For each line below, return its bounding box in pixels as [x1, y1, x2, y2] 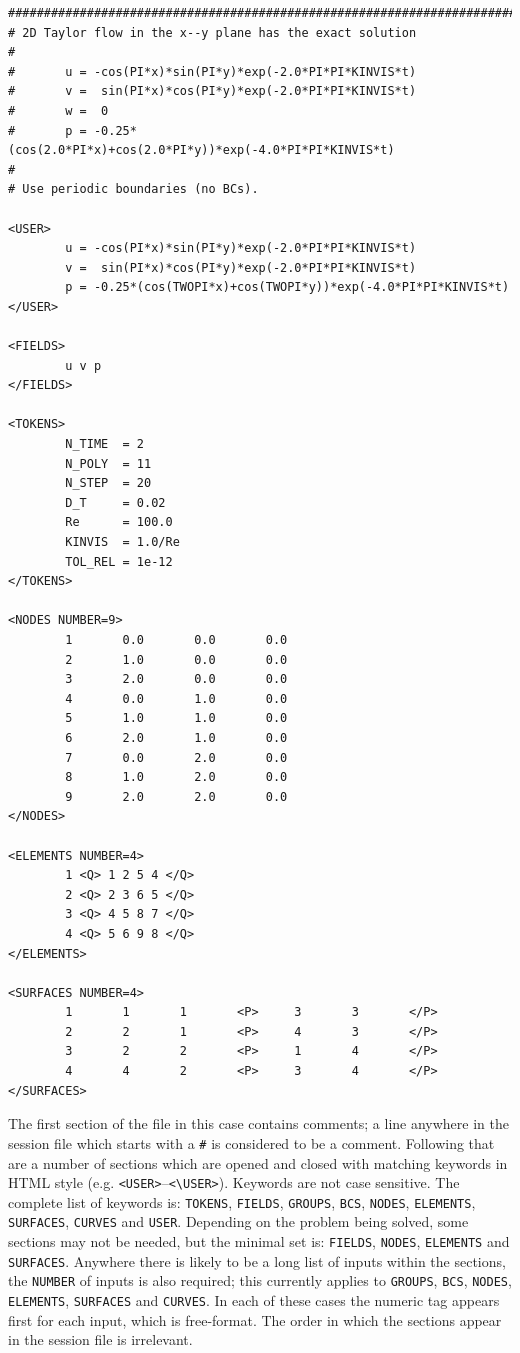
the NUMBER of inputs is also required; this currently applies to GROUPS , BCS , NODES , [8, 1270, 512, 1291]
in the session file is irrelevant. [8, 1329, 193, 1350]
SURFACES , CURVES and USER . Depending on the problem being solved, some [8, 1211, 469, 1232]
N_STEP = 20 [65, 476, 152, 491]
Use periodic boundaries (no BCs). [22, 182, 259, 197]
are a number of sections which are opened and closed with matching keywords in [8, 1152, 508, 1173]
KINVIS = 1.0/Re [65, 535, 180, 550]
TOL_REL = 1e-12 [65, 554, 173, 569]
